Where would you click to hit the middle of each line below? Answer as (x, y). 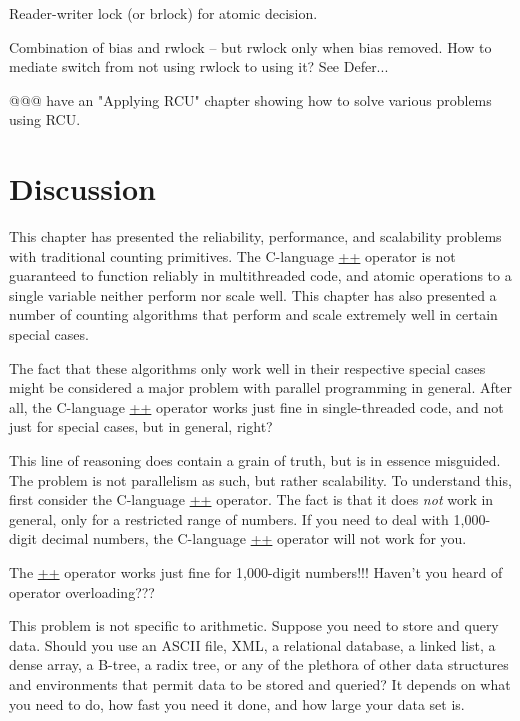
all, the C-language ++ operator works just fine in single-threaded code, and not (256, 406)
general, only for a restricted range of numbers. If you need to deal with (229, 518)
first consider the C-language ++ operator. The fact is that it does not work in (251, 499)
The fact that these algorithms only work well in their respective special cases (247, 367)
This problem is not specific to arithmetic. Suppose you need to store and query (254, 625)
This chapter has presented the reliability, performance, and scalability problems (255, 236)
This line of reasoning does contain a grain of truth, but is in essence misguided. (255, 460)
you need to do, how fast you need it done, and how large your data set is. (237, 703)
